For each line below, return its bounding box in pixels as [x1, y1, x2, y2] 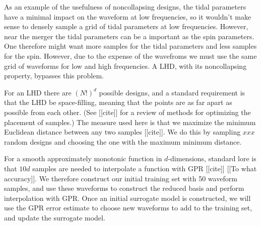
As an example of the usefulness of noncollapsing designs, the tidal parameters [4, 2, 246, 12]
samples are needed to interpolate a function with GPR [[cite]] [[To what [32, 163, 257, 173]
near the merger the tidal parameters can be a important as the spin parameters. [4, 31, 254, 41]
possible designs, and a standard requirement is [99, 87, 245, 97]
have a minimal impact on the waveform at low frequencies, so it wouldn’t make [4, 11, 251, 22]
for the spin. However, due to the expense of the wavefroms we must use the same [4, 50, 257, 61]
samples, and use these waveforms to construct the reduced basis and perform [4, 183, 244, 193]
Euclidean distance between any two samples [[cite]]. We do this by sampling [4, 127, 241, 137]
